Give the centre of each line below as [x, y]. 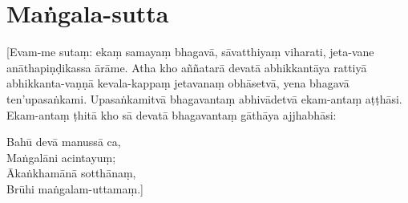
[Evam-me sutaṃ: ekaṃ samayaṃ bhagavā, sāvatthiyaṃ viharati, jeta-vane [190, 52]
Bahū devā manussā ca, [64, 142]
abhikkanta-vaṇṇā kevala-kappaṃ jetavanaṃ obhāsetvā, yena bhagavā [178, 83]
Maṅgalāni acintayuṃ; [61, 157]
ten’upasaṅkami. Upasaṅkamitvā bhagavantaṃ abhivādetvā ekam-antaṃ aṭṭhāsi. [204, 98]
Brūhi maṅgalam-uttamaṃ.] [75, 188]
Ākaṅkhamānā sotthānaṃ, [71, 173]
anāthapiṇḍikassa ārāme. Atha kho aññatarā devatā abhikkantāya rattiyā [187, 67]
